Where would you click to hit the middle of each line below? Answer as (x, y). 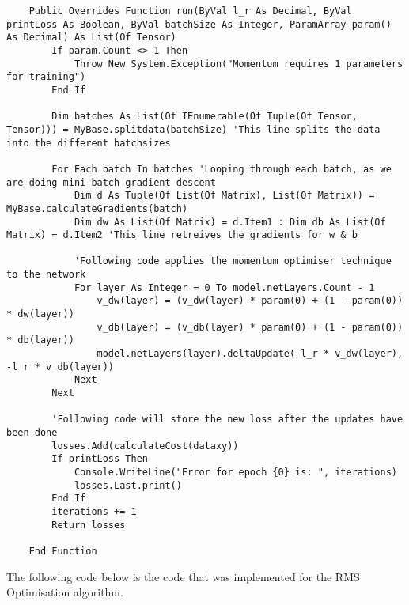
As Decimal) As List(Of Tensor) (91, 38)
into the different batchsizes (89, 143)
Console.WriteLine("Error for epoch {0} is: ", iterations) (235, 472)
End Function (63, 551)
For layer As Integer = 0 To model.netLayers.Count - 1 (224, 287)
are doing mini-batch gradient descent (111, 182)
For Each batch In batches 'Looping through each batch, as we (222, 169)
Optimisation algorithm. (65, 592)
